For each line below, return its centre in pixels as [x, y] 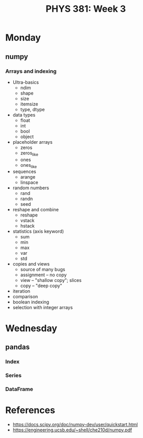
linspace [29, 183]
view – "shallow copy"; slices [51, 280]
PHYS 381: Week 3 [86, 9]
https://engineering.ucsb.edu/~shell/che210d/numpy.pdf [72, 430]
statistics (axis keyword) [38, 231]
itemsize [29, 104]
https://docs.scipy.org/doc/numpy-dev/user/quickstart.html [75, 424]
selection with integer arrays [43, 308]
